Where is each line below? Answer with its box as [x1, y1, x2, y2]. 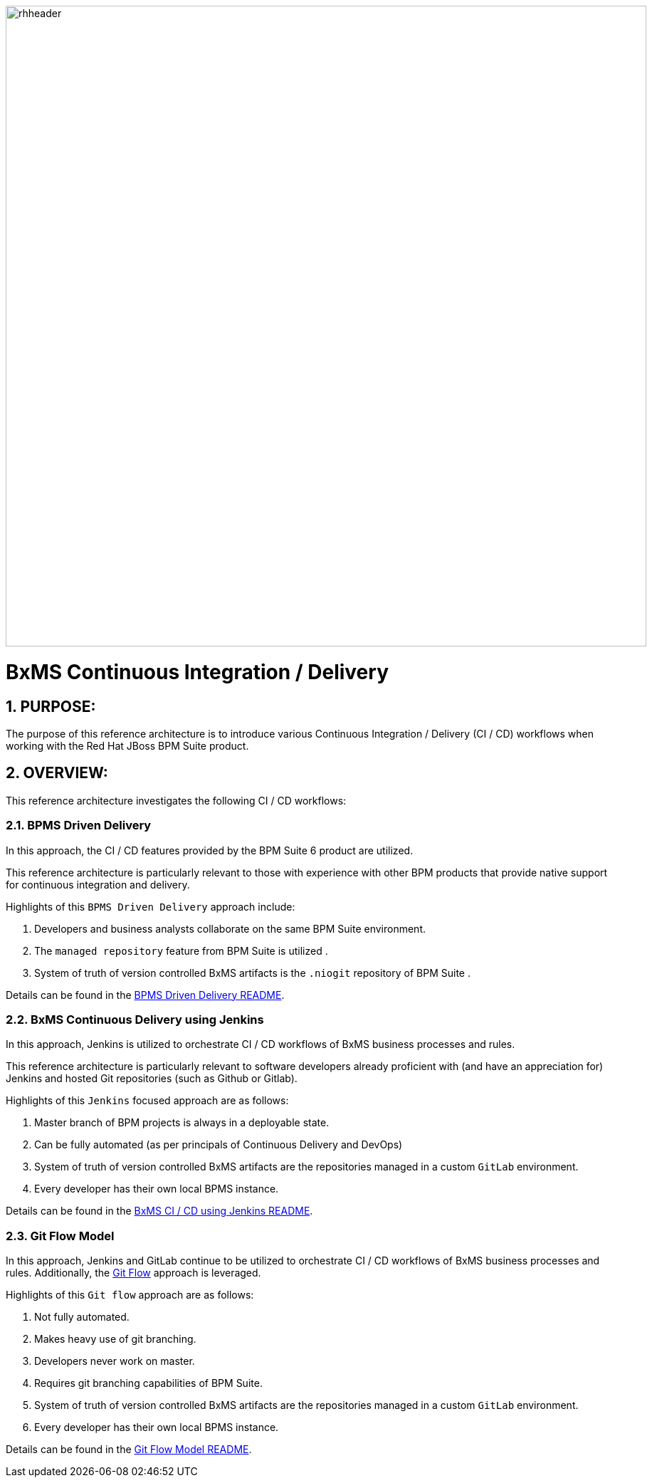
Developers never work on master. [34, 1355, 195, 1368]
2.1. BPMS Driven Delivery [6, 818, 152, 833]
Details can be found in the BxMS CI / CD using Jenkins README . [6, 1205, 313, 1217]
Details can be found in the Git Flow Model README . [6, 1443, 252, 1456]
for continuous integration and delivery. [6, 878, 190, 891]
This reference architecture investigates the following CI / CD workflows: [6, 794, 347, 807]
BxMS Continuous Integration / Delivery [6, 659, 389, 684]
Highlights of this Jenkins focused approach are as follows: [6, 1094, 289, 1107]
